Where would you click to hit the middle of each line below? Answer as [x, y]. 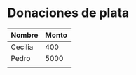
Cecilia [22, 47]
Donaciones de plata [68, 13]
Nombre [25, 35]
